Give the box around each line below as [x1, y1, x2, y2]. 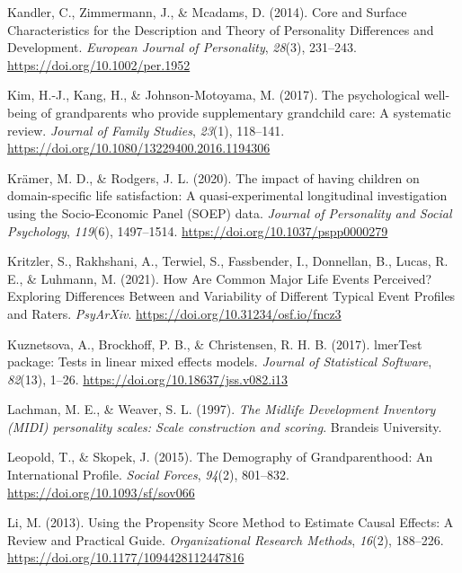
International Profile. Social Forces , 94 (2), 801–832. [7, 465, 289, 484]
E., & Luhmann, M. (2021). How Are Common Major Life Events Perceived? [7, 269, 432, 287]
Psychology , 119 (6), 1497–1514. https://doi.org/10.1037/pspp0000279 [7, 221, 388, 240]
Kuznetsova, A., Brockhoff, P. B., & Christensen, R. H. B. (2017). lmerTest [7, 334, 422, 353]
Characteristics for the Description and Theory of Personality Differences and [7, 20, 434, 39]
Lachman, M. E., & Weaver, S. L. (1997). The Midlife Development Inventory [7, 400, 436, 419]
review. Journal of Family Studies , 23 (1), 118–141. [7, 120, 285, 139]
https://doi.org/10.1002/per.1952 [7, 55, 191, 74]
